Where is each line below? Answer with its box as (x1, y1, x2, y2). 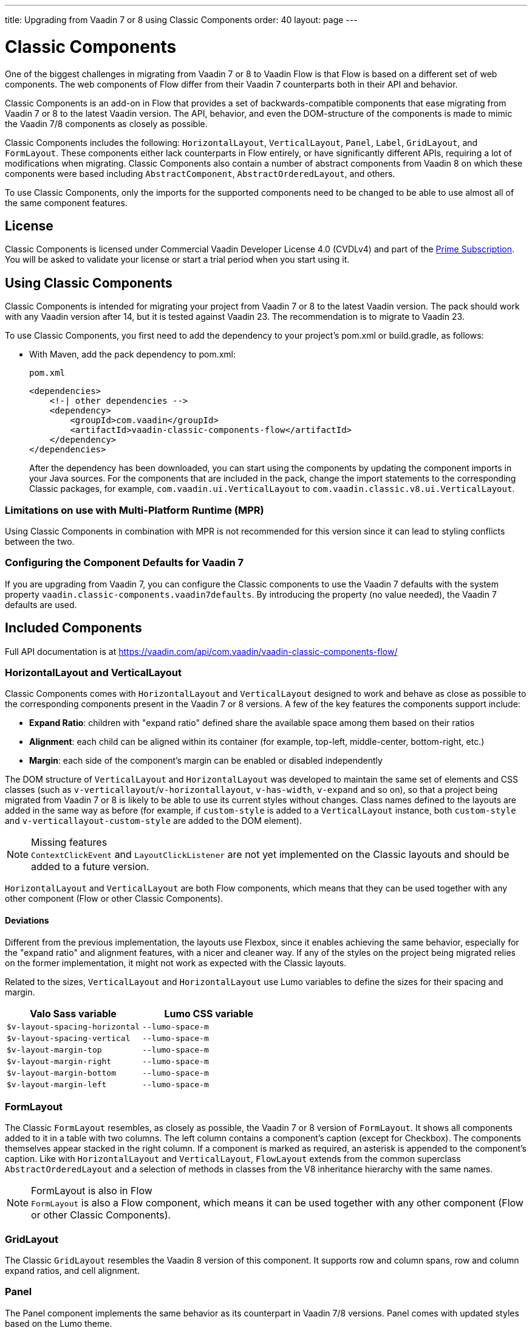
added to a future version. (31, 860, 149, 873)
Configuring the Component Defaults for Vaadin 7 (5, 556, 244, 569)
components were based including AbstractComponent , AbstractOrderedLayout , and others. (5, 168, 395, 179)
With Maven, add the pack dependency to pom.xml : (29, 349, 236, 360)
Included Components (5, 620, 142, 636)
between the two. (5, 536, 75, 547)
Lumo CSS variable (164, 1007, 254, 1020)
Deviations (5, 915, 49, 925)
